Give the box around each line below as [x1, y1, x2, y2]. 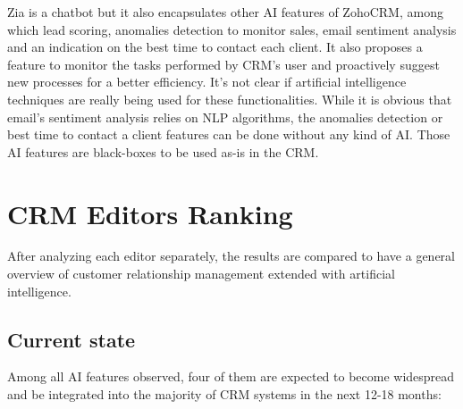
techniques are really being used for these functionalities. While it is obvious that [7, 89, 452, 108]
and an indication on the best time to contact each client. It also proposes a [7, 38, 423, 56]
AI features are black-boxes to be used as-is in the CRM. [7, 142, 319, 161]
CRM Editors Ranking [7, 195, 293, 231]
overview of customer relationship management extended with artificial [7, 264, 395, 283]
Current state [7, 325, 136, 353]
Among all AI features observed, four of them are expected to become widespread [7, 367, 455, 386]
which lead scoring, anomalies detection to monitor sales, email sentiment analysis [7, 20, 457, 38]
